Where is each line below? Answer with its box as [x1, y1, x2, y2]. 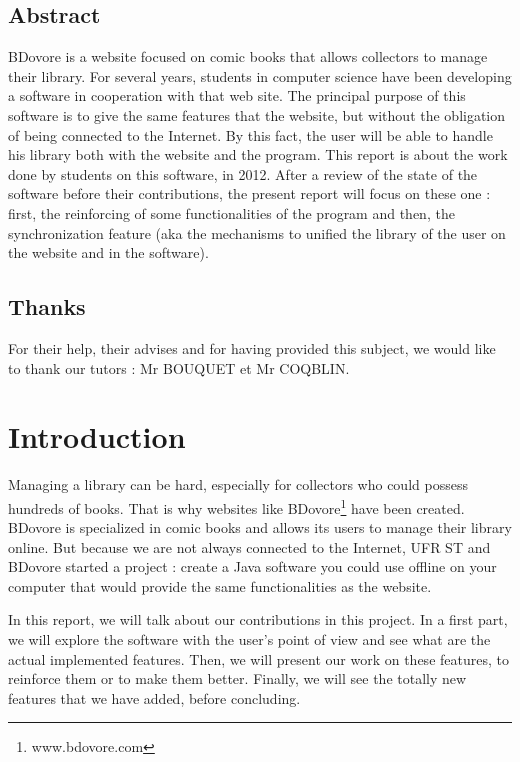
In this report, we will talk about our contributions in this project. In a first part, [8, 609, 508, 630]
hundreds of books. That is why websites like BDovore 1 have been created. [8, 494, 465, 518]
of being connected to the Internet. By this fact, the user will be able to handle [8, 124, 493, 145]
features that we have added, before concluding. [8, 687, 301, 708]
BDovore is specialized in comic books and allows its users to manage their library [8, 517, 512, 538]
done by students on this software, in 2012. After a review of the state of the [8, 163, 478, 184]
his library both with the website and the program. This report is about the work [8, 144, 508, 165]
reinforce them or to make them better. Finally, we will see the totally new [8, 668, 467, 689]
